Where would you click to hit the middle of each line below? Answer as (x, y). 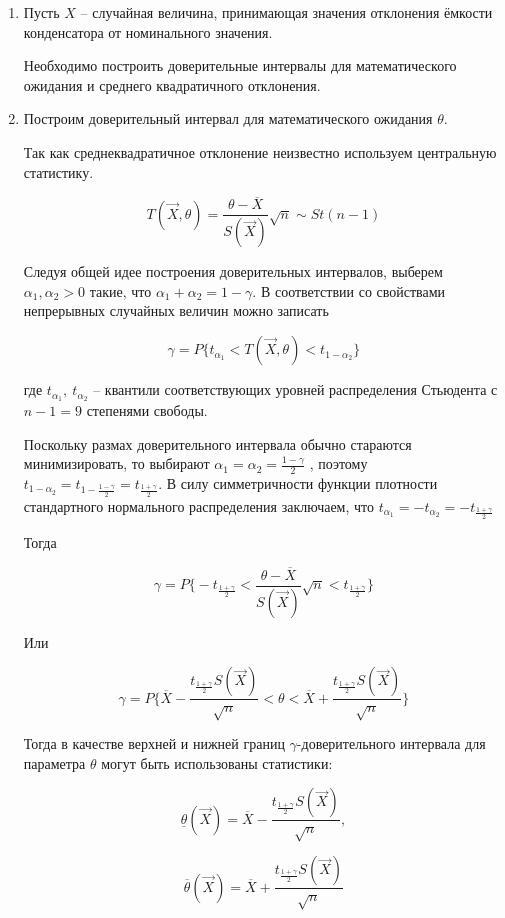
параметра (54, 762)
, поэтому (338, 463)
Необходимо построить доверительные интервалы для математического (240, 65)
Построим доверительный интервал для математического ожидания (228, 118)
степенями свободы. (147, 409)
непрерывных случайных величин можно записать (176, 310)
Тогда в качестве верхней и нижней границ (154, 743)
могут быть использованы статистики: (217, 762)
